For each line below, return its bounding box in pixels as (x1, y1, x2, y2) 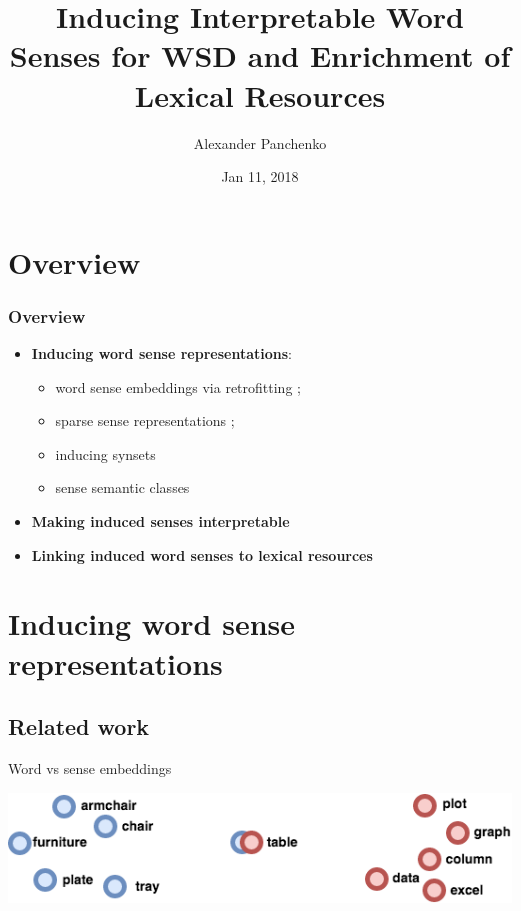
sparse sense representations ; (55, 410, 235, 431)
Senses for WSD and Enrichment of (9, 35, 511, 76)
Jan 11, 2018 (221, 166, 299, 187)
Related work (8, 711, 150, 742)
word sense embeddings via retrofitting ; (55, 376, 301, 397)
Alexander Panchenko (193, 132, 327, 153)
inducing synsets (55, 443, 156, 464)
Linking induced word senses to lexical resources (31, 544, 373, 565)
